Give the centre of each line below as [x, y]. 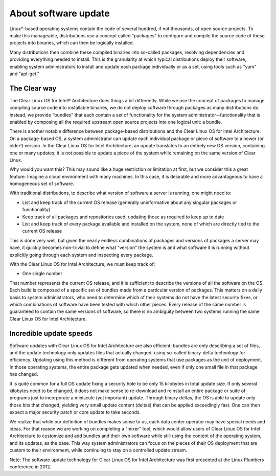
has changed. [24, 374]
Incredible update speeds [51, 333]
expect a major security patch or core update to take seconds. [75, 412]
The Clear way [33, 88]
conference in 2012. [30, 467]
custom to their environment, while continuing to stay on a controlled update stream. [98, 450]
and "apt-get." [25, 74]
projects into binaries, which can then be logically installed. [72, 43]
